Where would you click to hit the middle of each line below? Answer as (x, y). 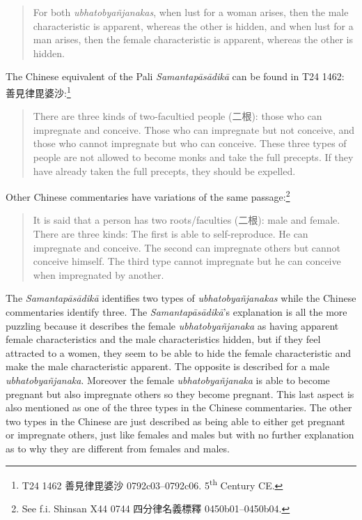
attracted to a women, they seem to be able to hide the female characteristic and (179, 352)
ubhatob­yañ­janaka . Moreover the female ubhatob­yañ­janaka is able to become (168, 380)
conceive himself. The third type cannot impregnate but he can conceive (187, 261)
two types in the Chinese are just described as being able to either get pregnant (175, 421)
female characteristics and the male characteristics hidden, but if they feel (163, 339)
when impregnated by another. (99, 274)
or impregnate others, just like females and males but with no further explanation (180, 435)
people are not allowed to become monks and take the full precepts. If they (193, 157)
